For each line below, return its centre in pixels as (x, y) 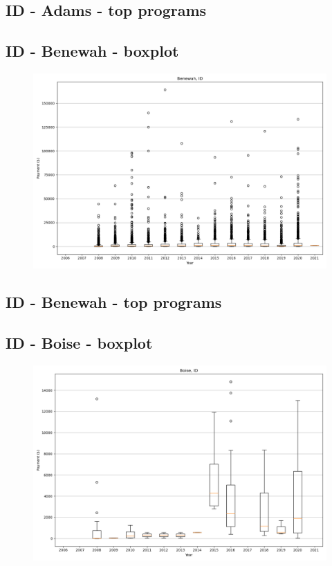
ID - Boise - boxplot (79, 343)
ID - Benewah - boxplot (92, 51)
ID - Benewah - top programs (114, 302)
